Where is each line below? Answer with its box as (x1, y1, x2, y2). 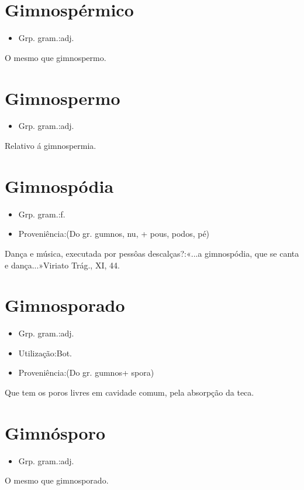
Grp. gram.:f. (18, 207, 65, 220)
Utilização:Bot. (18, 346, 72, 359)
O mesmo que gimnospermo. (5, 51, 106, 63)
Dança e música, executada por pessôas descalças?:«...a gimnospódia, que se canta (5, 247, 299, 259)
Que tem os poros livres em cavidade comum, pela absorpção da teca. (5, 386, 254, 399)
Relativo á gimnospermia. (5, 139, 96, 152)
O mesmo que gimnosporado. (5, 474, 109, 486)
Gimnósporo (5, 420, 106, 444)
